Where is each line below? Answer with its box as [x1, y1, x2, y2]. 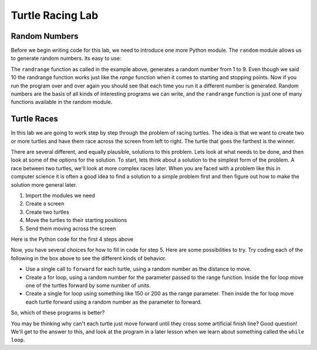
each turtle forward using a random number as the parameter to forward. [25, 298, 202, 305]
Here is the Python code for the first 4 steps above [11, 235, 134, 243]
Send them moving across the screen [25, 225, 116, 232]
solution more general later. [11, 181, 77, 188]
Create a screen [25, 200, 65, 207]
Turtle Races [11, 114, 58, 124]
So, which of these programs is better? [11, 309, 105, 317]
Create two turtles [25, 208, 70, 216]
